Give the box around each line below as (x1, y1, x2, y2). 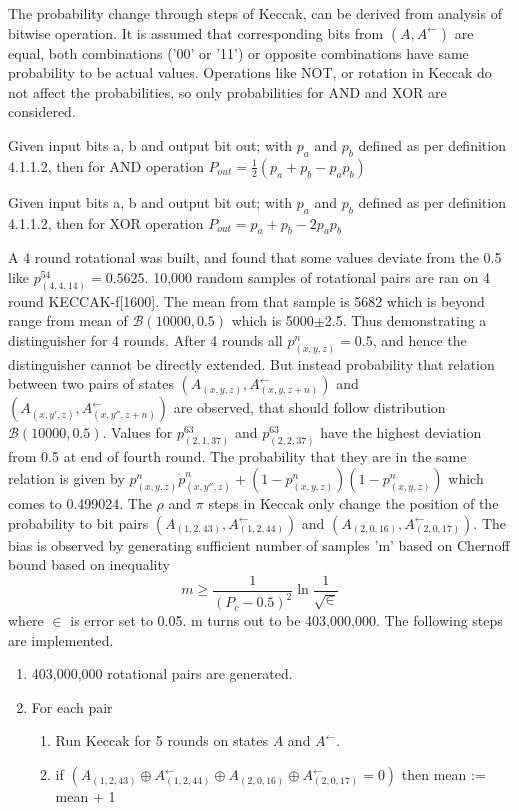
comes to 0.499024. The (8, 492, 152, 513)
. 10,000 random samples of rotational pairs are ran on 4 (144, 266, 490, 287)
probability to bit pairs (8, 512, 149, 533)
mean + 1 (55, 786, 116, 807)
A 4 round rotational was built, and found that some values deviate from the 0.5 (8, 247, 502, 268)
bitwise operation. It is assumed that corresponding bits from (8, 22, 384, 43)
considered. (8, 101, 76, 122)
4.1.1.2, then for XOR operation (8, 212, 204, 233)
